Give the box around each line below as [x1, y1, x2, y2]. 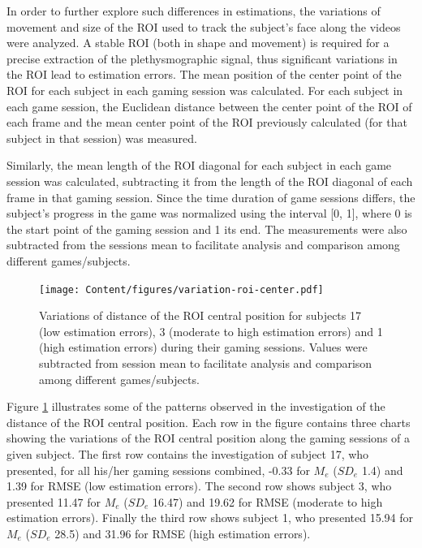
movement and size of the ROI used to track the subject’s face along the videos [6, 18, 401, 35]
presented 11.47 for [6, 493, 101, 510]
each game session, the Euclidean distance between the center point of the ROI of [6, 97, 412, 114]
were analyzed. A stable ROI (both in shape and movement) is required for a [6, 34, 390, 51]
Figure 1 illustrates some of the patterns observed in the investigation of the [6, 398, 385, 415]
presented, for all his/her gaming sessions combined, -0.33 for [6, 461, 310, 478]
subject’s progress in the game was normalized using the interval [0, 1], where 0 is [6, 205, 412, 222]
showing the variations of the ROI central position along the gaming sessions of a [6, 429, 411, 447]
